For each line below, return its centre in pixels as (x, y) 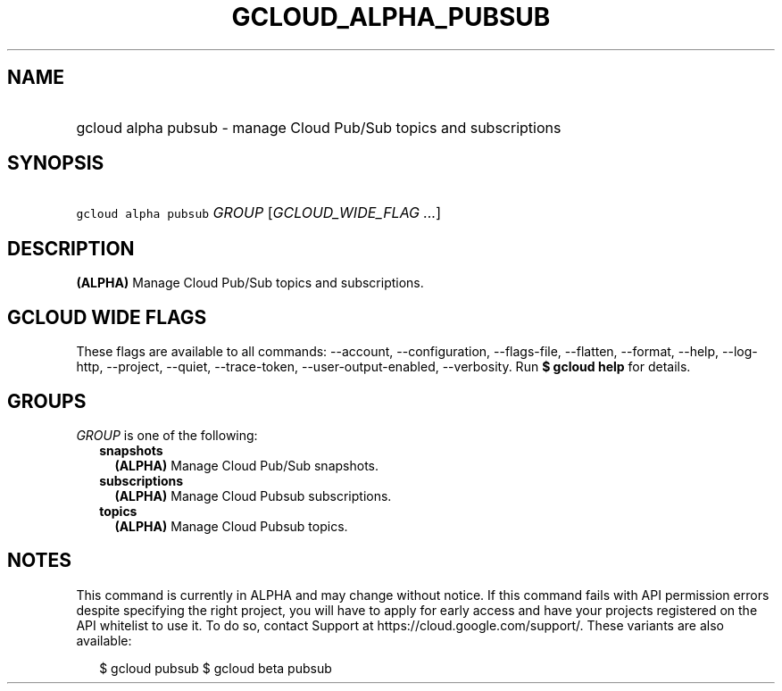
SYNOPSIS (56, 163)
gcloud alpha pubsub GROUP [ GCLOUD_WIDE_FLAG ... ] (259, 213)
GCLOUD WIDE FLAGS (107, 317)
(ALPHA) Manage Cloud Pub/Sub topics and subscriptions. (250, 283)
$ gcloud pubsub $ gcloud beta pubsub (216, 668)
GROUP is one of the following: (167, 435)
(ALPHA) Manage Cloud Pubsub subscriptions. (253, 495)
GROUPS (47, 401)
